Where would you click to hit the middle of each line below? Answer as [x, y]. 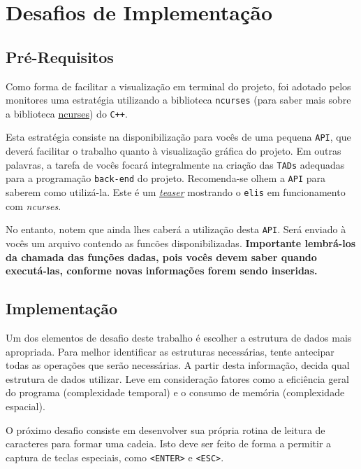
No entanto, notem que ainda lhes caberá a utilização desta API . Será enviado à [176, 229]
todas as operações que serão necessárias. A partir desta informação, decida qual [178, 365]
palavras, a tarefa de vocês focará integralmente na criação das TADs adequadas [175, 164]
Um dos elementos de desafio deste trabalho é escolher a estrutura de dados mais [179, 337]
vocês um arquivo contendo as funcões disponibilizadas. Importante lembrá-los [181, 243]
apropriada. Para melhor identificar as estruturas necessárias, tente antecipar [170, 351]
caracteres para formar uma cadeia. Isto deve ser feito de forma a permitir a [169, 443]
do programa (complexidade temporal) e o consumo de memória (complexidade [175, 392]
